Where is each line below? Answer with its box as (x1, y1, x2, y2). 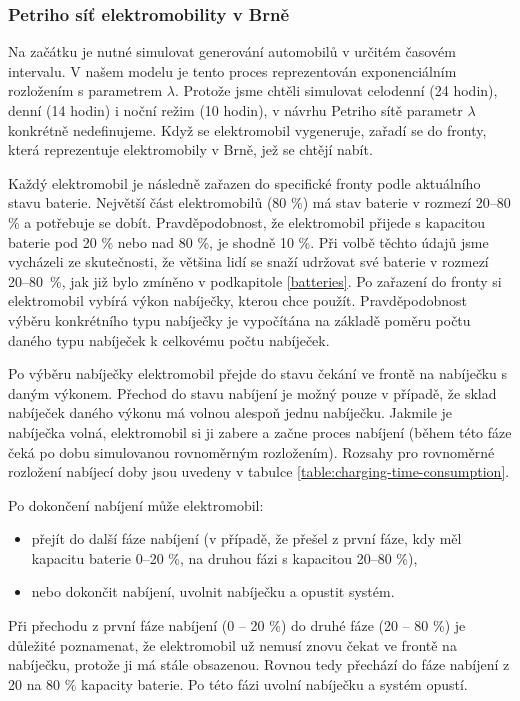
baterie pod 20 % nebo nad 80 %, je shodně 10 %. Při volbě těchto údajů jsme (8, 231, 489, 252)
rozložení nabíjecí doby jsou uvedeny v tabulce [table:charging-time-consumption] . (8, 461, 510, 482)
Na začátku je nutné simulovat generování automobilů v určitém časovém (8, 41, 456, 62)
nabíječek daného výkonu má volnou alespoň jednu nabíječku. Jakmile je (8, 402, 453, 423)
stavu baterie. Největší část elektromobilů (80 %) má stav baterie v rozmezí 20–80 (8, 192, 511, 213)
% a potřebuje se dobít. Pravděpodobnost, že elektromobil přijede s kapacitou (8, 211, 486, 232)
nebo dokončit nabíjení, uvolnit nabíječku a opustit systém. (31, 581, 395, 602)
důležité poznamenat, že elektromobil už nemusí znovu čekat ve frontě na (8, 634, 457, 655)
